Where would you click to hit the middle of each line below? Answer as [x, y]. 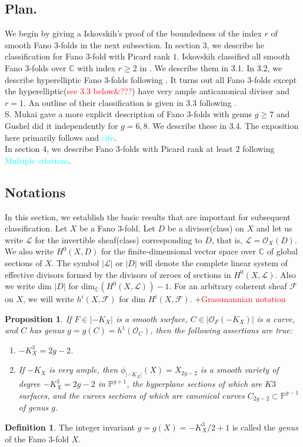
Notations [35, 192]
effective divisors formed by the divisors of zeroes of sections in [118, 274]
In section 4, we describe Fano [59, 149]
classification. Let [36, 228]
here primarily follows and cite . [61, 137]
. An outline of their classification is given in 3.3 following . [130, 102]
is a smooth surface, [151, 318]
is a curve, [276, 318]
